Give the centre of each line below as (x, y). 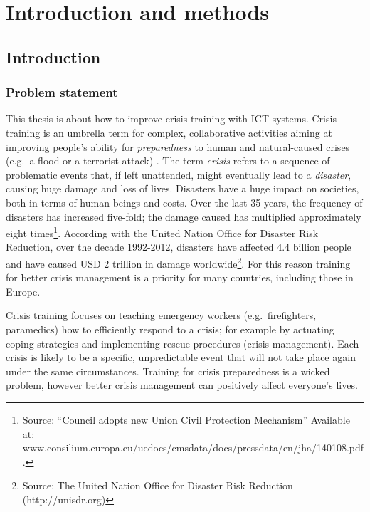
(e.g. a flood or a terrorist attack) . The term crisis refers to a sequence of (168, 161)
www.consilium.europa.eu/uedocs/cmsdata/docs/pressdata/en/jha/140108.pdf (193, 448)
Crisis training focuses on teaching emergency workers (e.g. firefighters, (161, 315)
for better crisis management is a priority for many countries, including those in (180, 277)
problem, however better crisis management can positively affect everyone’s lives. (182, 385)
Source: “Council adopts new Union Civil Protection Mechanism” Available (186, 419)
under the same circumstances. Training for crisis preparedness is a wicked (168, 371)
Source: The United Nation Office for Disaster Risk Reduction (158, 485)
